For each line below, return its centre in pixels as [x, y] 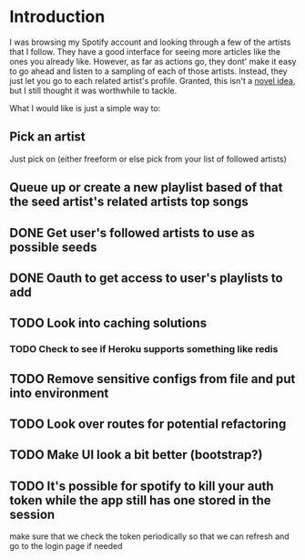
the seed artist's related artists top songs [129, 202]
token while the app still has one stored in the [140, 500]
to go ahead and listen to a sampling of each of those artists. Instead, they [149, 71]
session [32, 514]
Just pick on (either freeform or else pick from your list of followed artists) [148, 159]
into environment [59, 393]
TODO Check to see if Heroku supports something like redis [144, 349]
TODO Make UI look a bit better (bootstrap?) [136, 455]
